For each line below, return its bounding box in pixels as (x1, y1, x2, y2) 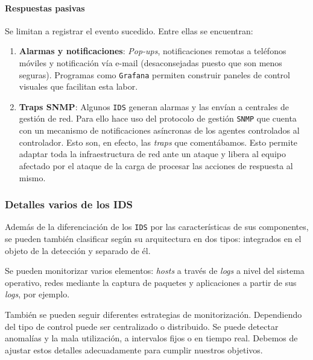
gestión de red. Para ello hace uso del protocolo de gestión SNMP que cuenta (19, 112, 297, 125)
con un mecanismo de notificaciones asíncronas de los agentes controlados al (19, 124, 300, 137)
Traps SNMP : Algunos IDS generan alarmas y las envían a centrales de (19, 100, 289, 113)
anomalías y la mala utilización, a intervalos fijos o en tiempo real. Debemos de (5, 332, 298, 344)
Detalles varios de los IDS (5, 197, 133, 212)
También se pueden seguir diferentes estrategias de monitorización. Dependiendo (5, 308, 302, 320)
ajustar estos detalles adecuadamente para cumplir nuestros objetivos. (5, 343, 263, 356)
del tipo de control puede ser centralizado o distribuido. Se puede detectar (5, 320, 279, 332)
